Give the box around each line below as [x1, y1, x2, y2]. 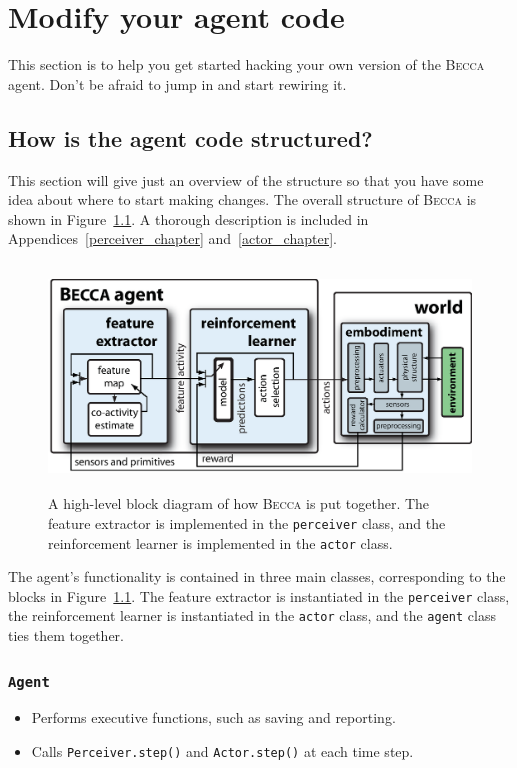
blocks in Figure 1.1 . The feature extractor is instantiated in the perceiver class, [8, 585, 510, 606]
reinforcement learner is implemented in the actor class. [48, 532, 393, 553]
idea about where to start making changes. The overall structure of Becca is [8, 189, 477, 210]
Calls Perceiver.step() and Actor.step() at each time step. [31, 741, 414, 762]
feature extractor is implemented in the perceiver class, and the [48, 512, 446, 533]
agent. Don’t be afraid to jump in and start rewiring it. [8, 73, 347, 94]
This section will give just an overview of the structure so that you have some [8, 169, 484, 190]
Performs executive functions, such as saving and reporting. [31, 707, 396, 728]
